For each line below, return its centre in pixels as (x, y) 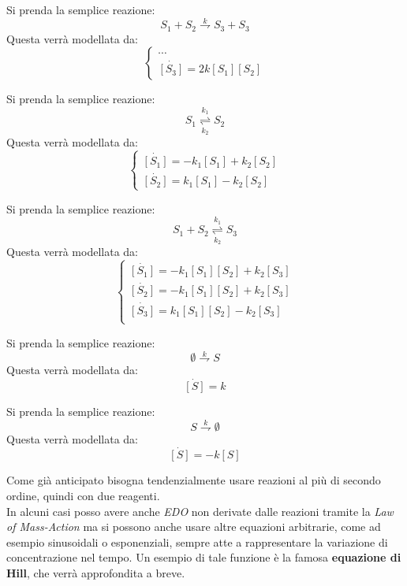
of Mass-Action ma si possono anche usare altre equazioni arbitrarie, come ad (194, 527)
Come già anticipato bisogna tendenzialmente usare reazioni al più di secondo (194, 480)
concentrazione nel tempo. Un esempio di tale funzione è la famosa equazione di (204, 557)
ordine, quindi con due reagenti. (83, 495)
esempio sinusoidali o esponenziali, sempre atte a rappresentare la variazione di (197, 541)
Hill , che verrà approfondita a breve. (96, 572)
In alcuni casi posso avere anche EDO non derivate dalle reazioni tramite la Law (200, 511)
